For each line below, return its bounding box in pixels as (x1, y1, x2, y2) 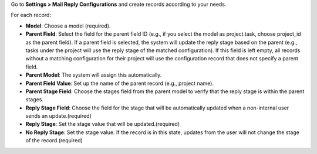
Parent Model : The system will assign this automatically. (25, 71, 162, 78)
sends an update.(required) (25, 112, 92, 119)
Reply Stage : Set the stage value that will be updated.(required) (25, 121, 180, 128)
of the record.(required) (25, 137, 83, 144)
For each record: (11, 12, 51, 19)
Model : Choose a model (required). (25, 22, 111, 29)
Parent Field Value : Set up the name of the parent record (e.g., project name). (25, 80, 214, 87)
